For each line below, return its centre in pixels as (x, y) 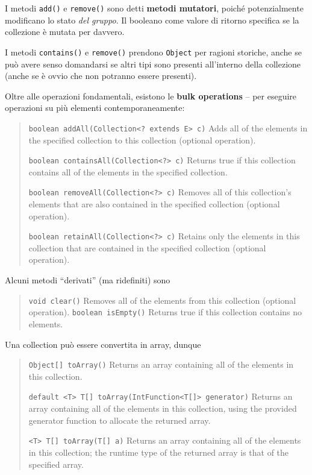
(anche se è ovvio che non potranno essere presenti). (101, 76)
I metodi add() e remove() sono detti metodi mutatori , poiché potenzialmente (154, 8)
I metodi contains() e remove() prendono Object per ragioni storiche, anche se (153, 52)
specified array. (56, 464)
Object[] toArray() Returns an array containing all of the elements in (161, 364)
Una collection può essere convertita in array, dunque (103, 344)
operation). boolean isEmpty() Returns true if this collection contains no (165, 312)
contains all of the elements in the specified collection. (128, 171)
